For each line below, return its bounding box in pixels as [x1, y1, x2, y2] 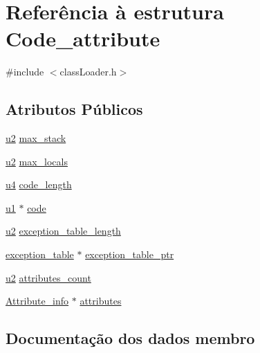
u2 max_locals [6, 154, 68, 168]
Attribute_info [6, 293, 69, 308]
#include [6, 64, 44, 79]
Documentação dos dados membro [6, 327, 255, 349]
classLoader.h [59, 64, 117, 79]
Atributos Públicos [6, 98, 143, 120]
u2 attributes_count [6, 270, 91, 284]
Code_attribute [6, 24, 160, 53]
